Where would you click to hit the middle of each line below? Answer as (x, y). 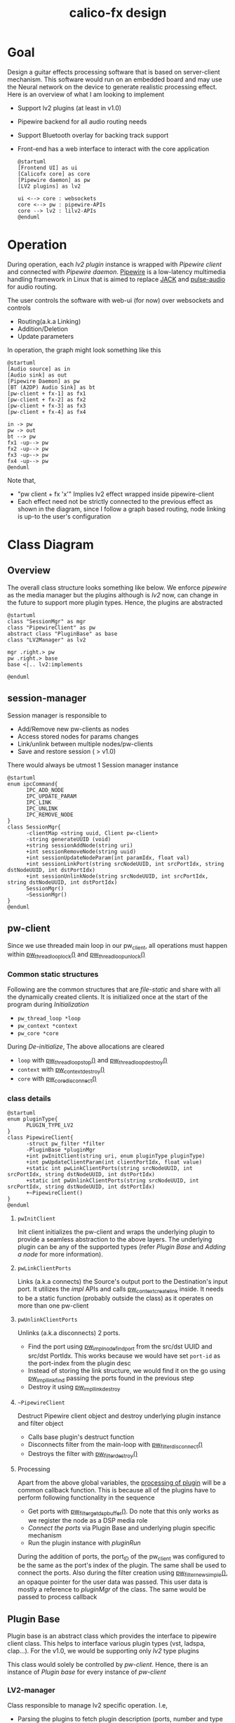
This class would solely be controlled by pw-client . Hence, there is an (108, 1665)
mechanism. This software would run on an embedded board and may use (115, 79)
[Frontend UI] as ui (47, 168)
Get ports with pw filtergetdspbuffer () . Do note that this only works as (123, 1512)
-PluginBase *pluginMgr (61, 1150)
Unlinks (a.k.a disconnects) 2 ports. (69, 1332)
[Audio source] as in (39, 369)
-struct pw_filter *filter (65, 1144)
